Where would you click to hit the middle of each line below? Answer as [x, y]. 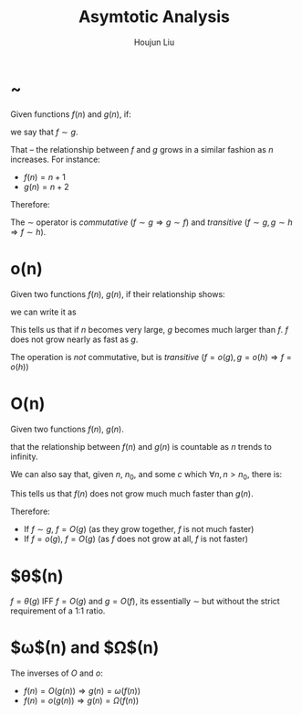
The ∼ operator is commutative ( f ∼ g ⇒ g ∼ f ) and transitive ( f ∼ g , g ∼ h [151, 222]
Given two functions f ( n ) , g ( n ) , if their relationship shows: [118, 293]
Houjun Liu [154, 42]
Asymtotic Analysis [154, 17]
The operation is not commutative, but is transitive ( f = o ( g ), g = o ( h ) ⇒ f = [151, 357]
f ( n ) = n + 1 [45, 176]
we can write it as [43, 312]
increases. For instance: [56, 159]
